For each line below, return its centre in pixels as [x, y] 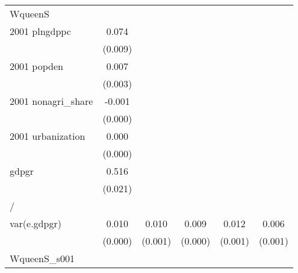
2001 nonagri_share [51, 101]
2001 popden [36, 66]
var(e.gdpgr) [36, 223]
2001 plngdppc [40, 31]
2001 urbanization [48, 136]
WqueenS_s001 [42, 258]
